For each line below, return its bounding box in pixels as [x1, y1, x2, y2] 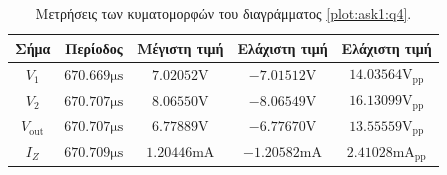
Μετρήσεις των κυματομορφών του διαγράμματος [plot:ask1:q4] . [35, 3, 412, 23]
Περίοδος [64, 37, 123, 58]
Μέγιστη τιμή [137, 37, 224, 58]
